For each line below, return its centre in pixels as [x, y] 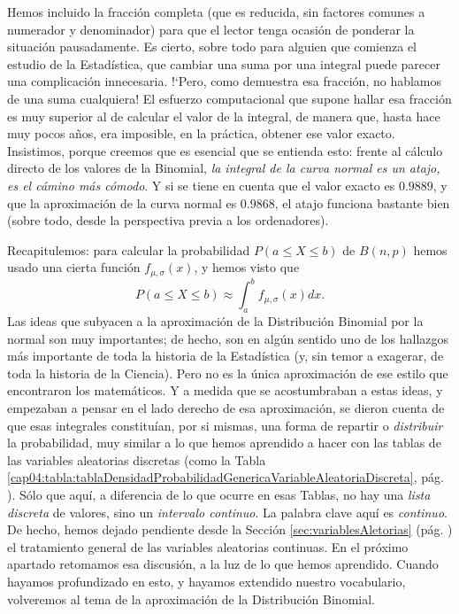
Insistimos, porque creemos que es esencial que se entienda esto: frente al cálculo [225, 150]
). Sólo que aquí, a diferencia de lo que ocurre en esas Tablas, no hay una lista [219, 494]
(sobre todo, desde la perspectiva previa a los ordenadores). [168, 220]
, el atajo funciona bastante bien [362, 202]
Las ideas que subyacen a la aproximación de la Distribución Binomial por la [215, 321]
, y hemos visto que [247, 267]
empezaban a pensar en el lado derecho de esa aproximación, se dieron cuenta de [226, 408]
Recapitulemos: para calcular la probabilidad [129, 249]
